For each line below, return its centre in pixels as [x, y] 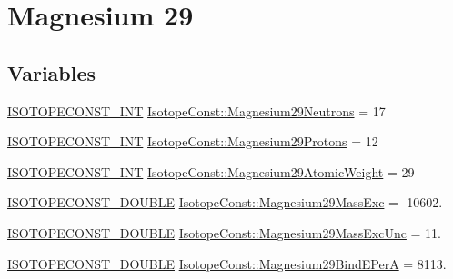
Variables [52, 72]
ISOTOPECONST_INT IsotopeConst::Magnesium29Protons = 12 [193, 141]
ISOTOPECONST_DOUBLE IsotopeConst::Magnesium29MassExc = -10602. [225, 202]
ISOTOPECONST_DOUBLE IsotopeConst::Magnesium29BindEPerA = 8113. [227, 263]
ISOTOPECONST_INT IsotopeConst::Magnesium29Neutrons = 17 [196, 110]
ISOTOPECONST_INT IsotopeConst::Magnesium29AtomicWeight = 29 [211, 171]
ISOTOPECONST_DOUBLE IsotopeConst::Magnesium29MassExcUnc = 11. [225, 232]
